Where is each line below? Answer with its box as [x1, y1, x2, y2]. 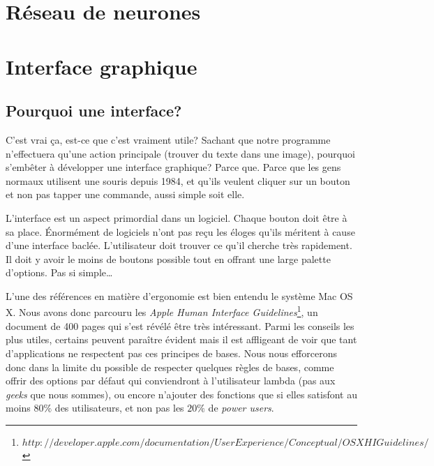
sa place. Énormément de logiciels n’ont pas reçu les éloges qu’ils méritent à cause [6, 224, 355, 239]
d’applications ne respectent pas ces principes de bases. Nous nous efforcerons [6, 345, 337, 360]
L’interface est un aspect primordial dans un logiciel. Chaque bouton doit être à [6, 210, 347, 225]
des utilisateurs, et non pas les [54, 400, 184, 415]
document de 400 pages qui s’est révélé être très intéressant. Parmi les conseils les [6, 318, 354, 333]
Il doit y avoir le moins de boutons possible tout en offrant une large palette [6, 251, 331, 266]
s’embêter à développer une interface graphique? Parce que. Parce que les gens [6, 160, 341, 174]
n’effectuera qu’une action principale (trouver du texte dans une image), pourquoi [6, 146, 355, 160]
